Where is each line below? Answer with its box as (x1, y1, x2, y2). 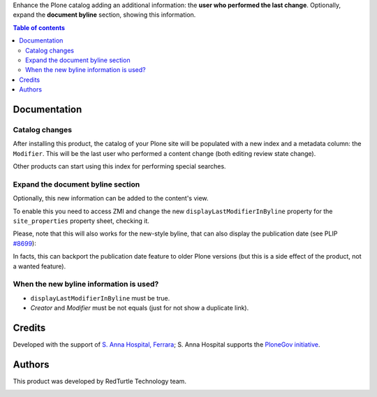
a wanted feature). (13, 262, 66, 270)
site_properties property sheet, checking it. (13, 217, 150, 225)
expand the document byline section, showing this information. (13, 10, 196, 19)
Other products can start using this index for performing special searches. (13, 162, 226, 171)
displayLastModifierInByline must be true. (30, 294, 170, 302)
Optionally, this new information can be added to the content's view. (13, 194, 209, 203)
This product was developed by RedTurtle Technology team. (13, 377, 186, 385)
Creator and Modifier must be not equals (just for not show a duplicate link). (30, 304, 249, 312)
